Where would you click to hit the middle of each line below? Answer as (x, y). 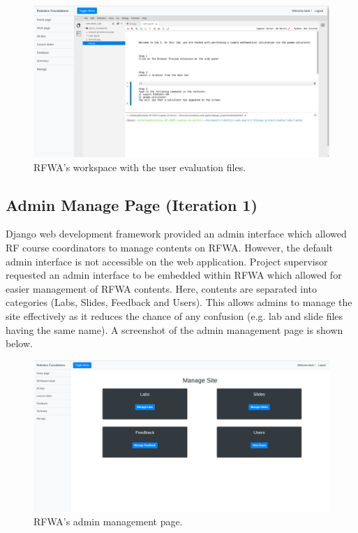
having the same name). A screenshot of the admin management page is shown (174, 329)
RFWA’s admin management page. (108, 521)
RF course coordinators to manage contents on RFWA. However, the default (169, 247)
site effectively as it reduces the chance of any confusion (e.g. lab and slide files (174, 315)
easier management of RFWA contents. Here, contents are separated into (162, 288)
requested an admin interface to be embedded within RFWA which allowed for (174, 275)
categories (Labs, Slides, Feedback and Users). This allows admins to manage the (179, 302)
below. (19, 343)
